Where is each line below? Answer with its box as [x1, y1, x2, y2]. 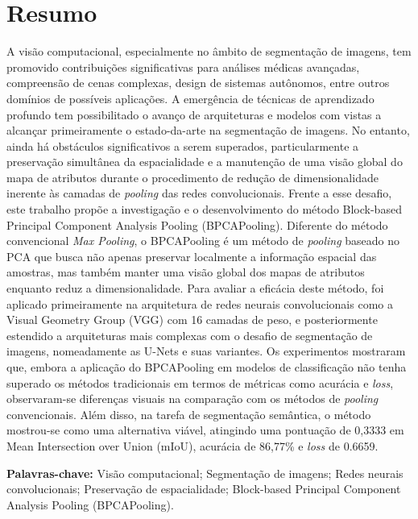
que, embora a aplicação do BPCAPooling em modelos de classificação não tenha [6, 359, 407, 375]
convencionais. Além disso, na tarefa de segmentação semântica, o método [6, 405, 371, 422]
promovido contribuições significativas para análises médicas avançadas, [6, 58, 360, 75]
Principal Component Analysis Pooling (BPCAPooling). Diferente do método [6, 216, 388, 233]
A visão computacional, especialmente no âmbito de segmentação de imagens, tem [6, 43, 412, 60]
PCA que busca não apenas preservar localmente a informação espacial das [6, 247, 377, 264]
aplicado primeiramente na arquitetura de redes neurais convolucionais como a [6, 295, 393, 312]
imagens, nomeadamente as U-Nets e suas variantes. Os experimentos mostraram [6, 343, 406, 359]
